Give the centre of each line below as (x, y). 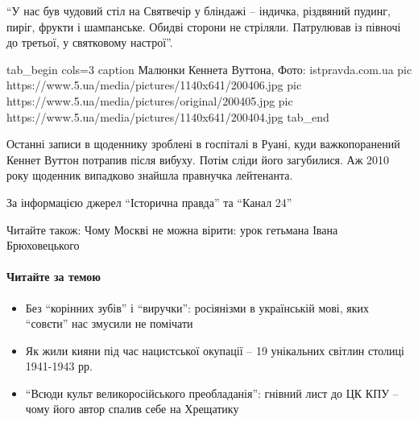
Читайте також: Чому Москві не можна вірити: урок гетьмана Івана (172, 229)
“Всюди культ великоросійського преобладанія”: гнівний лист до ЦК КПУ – (212, 393)
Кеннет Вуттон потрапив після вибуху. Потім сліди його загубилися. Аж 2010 (198, 159)
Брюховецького (43, 245)
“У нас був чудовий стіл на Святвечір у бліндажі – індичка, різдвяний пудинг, (199, 10)
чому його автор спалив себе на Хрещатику (132, 409)
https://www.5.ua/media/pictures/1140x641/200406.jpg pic (154, 85)
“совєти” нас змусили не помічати (109, 323)
